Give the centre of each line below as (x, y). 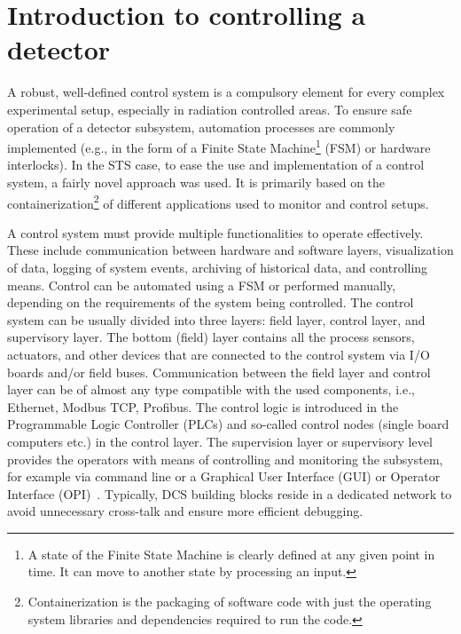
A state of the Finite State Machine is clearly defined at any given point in (231, 554)
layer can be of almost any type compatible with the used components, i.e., (211, 389)
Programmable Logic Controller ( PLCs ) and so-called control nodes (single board (228, 424)
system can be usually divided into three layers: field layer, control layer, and (216, 319)
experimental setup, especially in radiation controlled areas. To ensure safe (210, 109)
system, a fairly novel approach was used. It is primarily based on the (196, 182)
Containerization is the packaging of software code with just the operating (230, 602)
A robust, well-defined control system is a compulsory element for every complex (226, 92)
